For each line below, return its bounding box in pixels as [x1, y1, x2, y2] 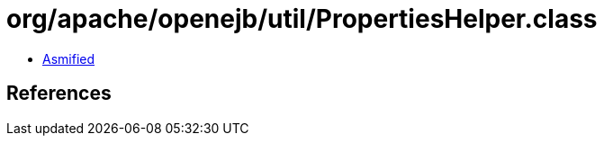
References [6, 82, 112, 105]
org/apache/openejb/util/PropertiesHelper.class [6, 4, 598, 34]
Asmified [42, 50, 95, 67]
